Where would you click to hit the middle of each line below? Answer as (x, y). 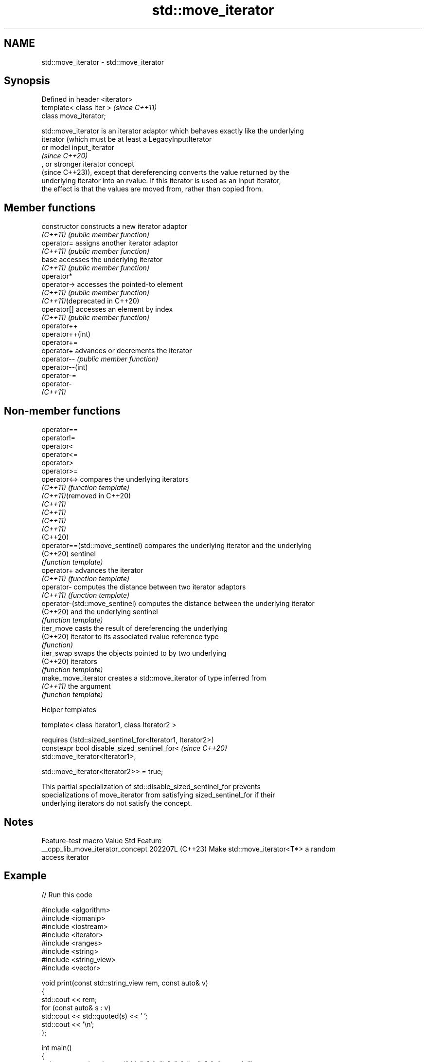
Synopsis (27, 81)
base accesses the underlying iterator (102, 260)
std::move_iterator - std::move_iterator (103, 62)
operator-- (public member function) (100, 359)
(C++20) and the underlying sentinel (100, 612)
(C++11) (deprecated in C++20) (90, 301)
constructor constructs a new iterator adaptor (115, 227)
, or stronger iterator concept (88, 164)
